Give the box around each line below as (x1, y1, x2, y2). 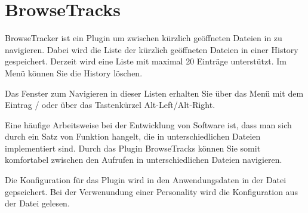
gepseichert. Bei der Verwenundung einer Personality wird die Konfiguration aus (5, 185, 298, 197)
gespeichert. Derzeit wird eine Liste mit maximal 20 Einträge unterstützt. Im (5, 55, 287, 67)
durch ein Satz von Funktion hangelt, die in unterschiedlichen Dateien (5, 130, 261, 143)
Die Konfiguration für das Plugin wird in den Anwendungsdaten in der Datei (5, 174, 287, 186)
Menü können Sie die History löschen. (5, 66, 143, 79)
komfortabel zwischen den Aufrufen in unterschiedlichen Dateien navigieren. (5, 153, 282, 166)
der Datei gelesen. (5, 197, 70, 209)
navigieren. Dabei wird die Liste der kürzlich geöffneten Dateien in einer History (5, 43, 298, 55)
